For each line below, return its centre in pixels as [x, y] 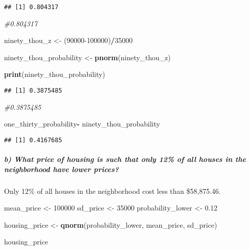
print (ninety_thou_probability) [55, 74]
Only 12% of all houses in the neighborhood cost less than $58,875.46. [113, 191]
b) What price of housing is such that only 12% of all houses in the [125, 159]
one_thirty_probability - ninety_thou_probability [82, 124]
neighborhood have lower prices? [61, 169]
